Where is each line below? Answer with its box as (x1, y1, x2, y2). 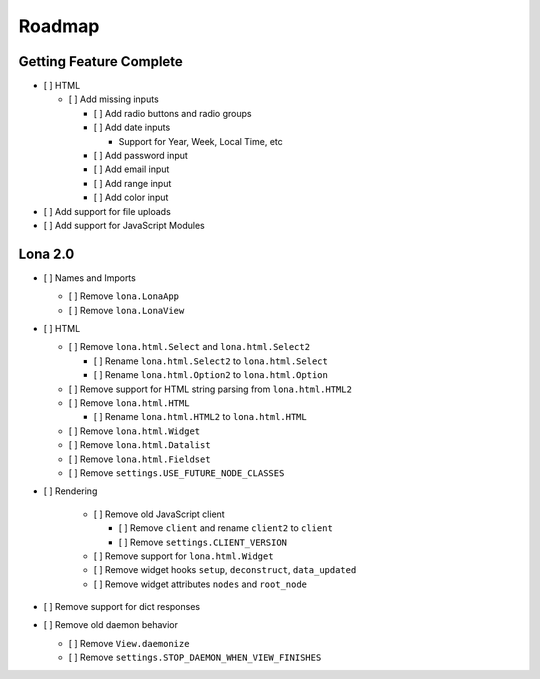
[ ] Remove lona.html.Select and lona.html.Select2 (68, 341, 310, 353)
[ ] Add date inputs (93, 121, 171, 134)
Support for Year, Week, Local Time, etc (118, 135, 284, 147)
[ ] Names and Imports (43, 271, 137, 284)
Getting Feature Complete (18, 53, 184, 70)
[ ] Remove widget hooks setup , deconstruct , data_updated (93, 564, 357, 576)
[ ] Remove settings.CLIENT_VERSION (118, 536, 288, 548)
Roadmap (18, 15, 100, 37)
